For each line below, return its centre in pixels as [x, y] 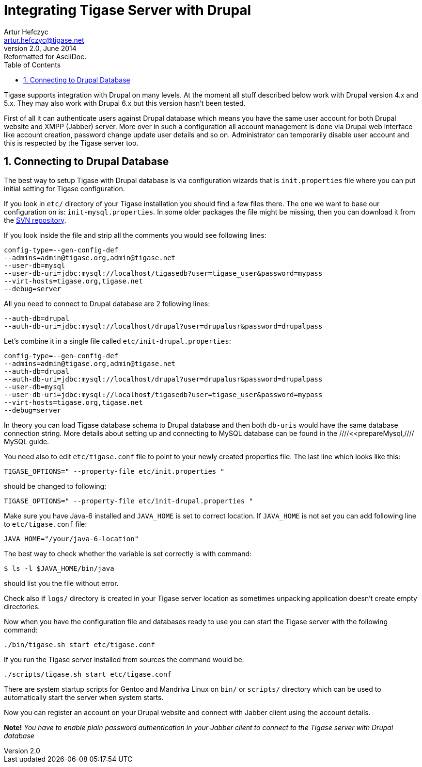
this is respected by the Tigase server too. [71, 143]
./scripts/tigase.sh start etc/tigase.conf [88, 674]
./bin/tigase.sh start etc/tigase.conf [79, 644]
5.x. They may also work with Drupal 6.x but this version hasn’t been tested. [125, 103]
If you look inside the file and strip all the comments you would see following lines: [135, 235]
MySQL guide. [27, 441]
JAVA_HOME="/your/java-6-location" [71, 539]
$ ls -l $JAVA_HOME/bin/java [59, 568]
